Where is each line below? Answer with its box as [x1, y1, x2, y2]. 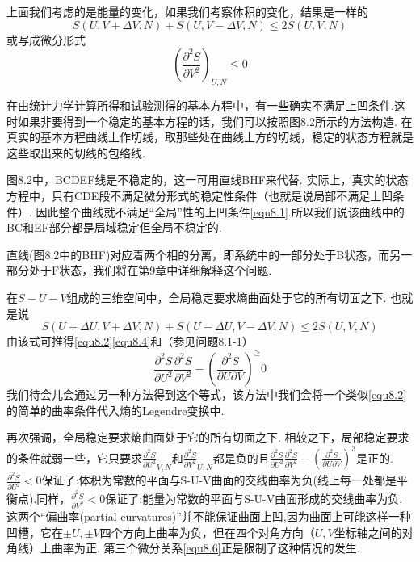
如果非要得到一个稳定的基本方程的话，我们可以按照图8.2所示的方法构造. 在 [17, 112, 413, 129]
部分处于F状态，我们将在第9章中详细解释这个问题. [6, 262, 272, 279]
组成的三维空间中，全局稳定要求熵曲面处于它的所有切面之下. [66, 288, 387, 305]
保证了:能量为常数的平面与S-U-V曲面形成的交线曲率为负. [105, 490, 403, 507]
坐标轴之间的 [334, 523, 402, 540]
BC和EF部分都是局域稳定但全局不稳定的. [6, 219, 222, 236]
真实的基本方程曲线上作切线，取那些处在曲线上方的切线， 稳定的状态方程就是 [6, 128, 414, 145]
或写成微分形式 [6, 31, 86, 48]
